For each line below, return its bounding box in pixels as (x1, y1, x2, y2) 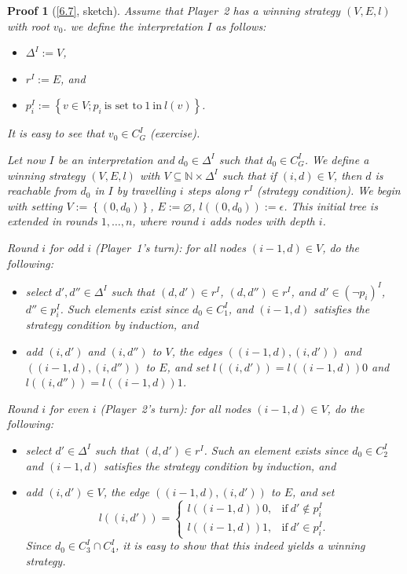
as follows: (215, 17, 266, 34)
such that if (222, 166, 277, 183)
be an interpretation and (57, 151, 174, 167)
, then (333, 166, 362, 183)
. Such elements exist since (60, 300, 189, 316)
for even (49, 400, 89, 416)
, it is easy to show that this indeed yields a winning (115, 537, 365, 554)
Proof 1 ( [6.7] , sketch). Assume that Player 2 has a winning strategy (7, 2, 341, 18)
